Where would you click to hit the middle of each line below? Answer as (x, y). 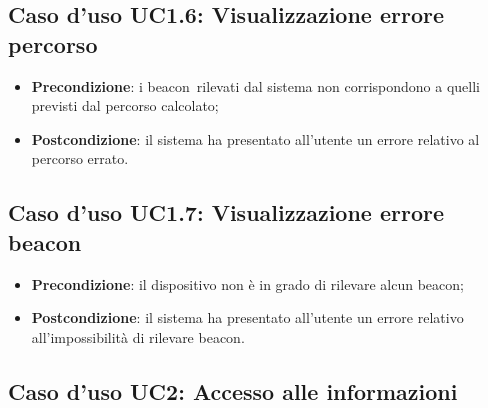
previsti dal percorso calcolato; (125, 105)
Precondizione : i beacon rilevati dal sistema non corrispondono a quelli (255, 85)
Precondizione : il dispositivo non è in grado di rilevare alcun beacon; (247, 283)
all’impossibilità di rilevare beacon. (138, 336)
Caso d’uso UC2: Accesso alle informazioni (233, 390)
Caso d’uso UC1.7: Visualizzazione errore (226, 212)
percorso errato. (80, 158)
